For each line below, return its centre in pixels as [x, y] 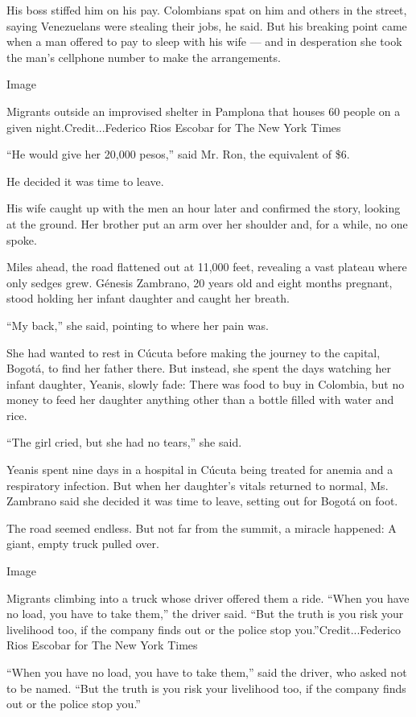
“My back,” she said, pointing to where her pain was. [138, 325]
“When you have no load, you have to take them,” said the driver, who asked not [207, 672]
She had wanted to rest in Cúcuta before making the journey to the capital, [194, 352]
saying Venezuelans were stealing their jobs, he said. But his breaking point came [207, 25]
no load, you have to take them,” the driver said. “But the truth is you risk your [205, 614]
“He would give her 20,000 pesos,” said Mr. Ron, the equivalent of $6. [178, 154]
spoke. [22, 239]
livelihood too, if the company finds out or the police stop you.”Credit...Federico [204, 629]
